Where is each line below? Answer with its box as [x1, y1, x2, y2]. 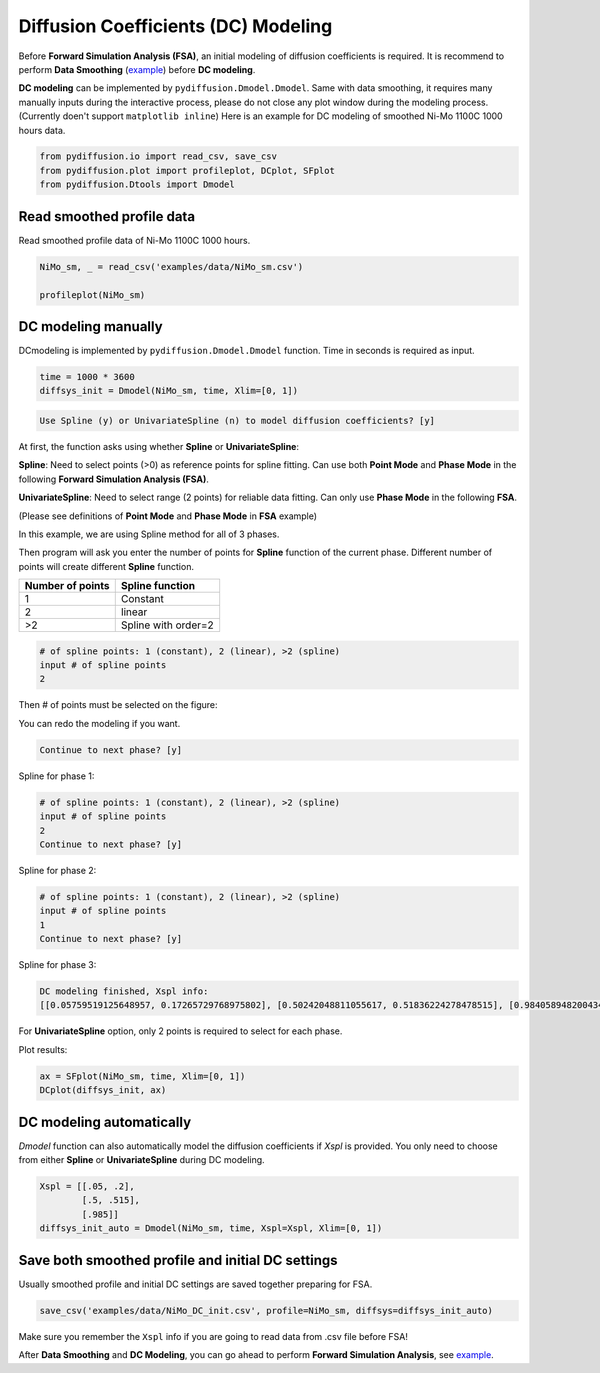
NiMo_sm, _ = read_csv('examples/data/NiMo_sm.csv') [39, 261, 304, 272]
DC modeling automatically [18, 1113, 192, 1130]
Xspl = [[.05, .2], [39, 1181, 135, 1192]
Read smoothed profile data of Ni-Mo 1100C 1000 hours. [18, 234, 251, 246]
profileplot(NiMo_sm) [39, 289, 146, 300]
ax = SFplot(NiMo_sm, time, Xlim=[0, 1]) [39, 1070, 246, 1082]
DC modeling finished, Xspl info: [39, 986, 209, 997]
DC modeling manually [18, 318, 164, 335]
